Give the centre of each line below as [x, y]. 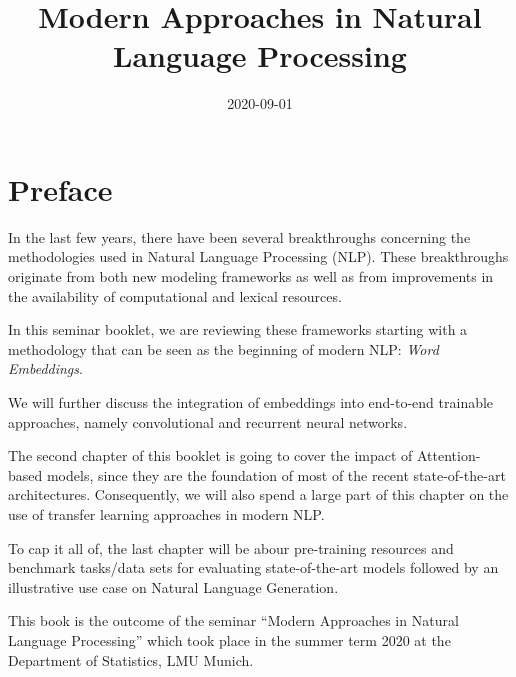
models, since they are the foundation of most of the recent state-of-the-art [276, 474]
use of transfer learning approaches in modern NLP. [166, 513]
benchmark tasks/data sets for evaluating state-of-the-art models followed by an [253, 567]
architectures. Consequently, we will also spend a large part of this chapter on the [258, 494]
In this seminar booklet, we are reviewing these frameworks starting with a [238, 329]
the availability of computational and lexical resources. [175, 295]
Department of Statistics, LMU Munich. [131, 659]
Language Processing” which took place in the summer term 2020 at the [229, 639]
